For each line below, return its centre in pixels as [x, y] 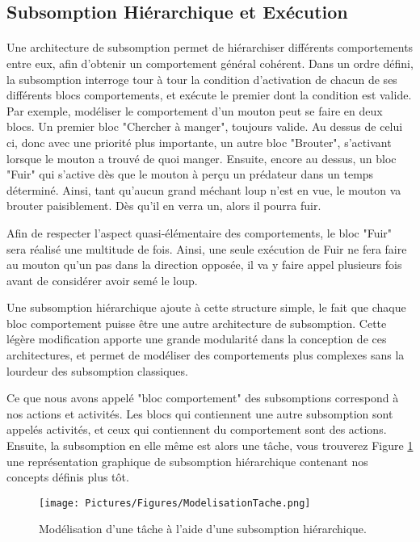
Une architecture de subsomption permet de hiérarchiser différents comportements [210, 47]
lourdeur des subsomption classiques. [97, 370]
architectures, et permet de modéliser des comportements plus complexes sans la [206, 355]
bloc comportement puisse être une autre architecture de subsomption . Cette [197, 323]
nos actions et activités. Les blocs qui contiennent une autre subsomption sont [200, 413]
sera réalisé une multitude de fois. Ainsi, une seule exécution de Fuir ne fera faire [207, 248]
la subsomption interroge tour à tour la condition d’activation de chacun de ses [202, 79]
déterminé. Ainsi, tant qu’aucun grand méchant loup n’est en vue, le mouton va [204, 189]
